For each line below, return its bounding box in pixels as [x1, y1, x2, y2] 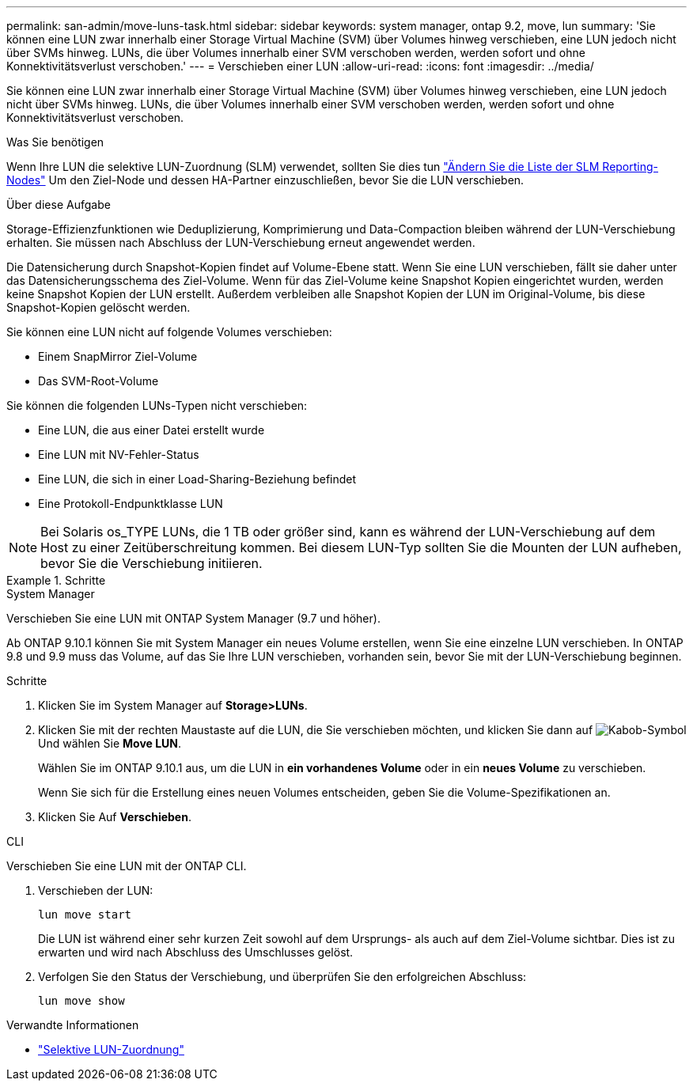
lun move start [38, 908, 132, 921]
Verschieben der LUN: [38, 884, 153, 897]
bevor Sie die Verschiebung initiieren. [40, 555, 263, 571]
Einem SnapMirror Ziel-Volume [38, 350, 198, 363]
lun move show [38, 994, 125, 1007]
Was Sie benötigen [6, 135, 104, 149]
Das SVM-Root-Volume [38, 374, 159, 388]
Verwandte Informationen [6, 1018, 139, 1032]
